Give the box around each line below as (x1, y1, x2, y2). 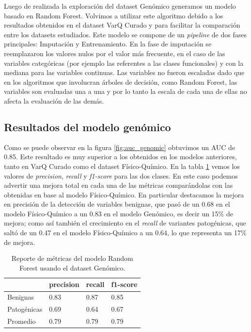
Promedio (7, 316, 36, 326)
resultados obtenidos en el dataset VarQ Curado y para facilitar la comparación (4, 20, 240, 30)
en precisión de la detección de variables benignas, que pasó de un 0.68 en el (4, 199, 230, 209)
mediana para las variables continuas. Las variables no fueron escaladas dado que (4, 67, 245, 77)
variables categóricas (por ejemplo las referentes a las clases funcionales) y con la (4, 58, 244, 68)
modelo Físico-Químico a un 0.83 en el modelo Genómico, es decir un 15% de (4, 208, 233, 218)
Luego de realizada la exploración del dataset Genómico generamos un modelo (4, 1, 236, 11)
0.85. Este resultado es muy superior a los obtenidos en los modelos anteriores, (4, 151, 237, 162)
